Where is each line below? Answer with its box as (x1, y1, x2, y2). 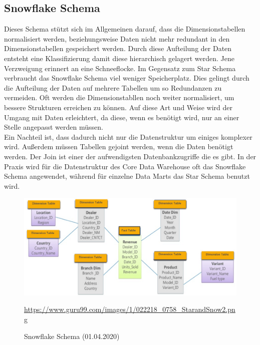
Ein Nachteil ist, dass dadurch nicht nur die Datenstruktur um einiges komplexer (4, 131, 252, 142)
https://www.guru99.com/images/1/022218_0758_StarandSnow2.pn (24, 304, 235, 314)
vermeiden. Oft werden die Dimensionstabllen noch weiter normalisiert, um (4, 92, 234, 103)
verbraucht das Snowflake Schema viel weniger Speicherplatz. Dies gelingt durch (4, 73, 249, 83)
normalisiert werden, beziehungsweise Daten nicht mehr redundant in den (4, 33, 230, 44)
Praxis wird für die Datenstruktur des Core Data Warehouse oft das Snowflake (4, 161, 246, 171)
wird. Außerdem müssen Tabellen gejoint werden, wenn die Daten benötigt (4, 141, 233, 152)
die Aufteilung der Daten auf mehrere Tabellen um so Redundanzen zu (4, 82, 222, 93)
